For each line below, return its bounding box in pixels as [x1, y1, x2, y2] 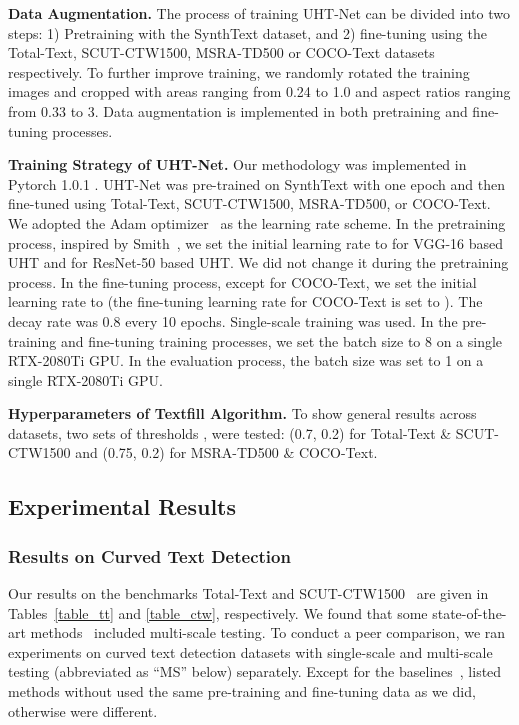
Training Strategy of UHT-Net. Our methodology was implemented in [8, 154, 467, 175]
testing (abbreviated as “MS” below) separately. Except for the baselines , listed [8, 661, 502, 682]
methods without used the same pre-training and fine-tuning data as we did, [8, 681, 476, 702]
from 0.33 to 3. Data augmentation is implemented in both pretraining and [8, 100, 468, 121]
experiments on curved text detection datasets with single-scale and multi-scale [8, 641, 493, 662]
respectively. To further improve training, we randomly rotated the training [8, 61, 470, 82]
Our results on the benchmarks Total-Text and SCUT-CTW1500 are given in [8, 583, 489, 604]
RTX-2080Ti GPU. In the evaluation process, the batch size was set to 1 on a [8, 350, 484, 371]
